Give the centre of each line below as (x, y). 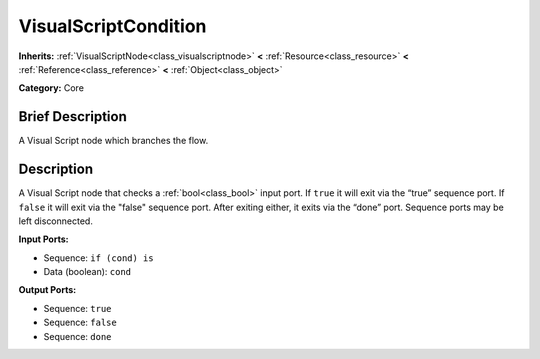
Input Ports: (43, 239)
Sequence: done (77, 336)
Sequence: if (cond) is (98, 257)
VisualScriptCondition (112, 26)
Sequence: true (77, 308)
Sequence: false (80, 322)
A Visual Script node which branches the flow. (113, 141)
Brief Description (72, 116)
